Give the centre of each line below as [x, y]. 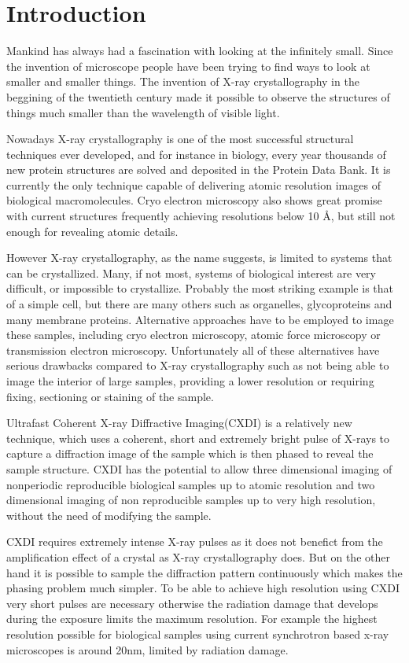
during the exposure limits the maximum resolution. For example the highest [192, 619]
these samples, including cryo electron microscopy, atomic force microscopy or [193, 335]
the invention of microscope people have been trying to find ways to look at [188, 66]
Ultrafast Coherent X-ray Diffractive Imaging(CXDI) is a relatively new [179, 423]
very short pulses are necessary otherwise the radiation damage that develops [192, 603]
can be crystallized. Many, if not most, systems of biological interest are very [191, 273]
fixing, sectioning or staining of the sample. [110, 396]
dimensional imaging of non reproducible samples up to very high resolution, [191, 500]
